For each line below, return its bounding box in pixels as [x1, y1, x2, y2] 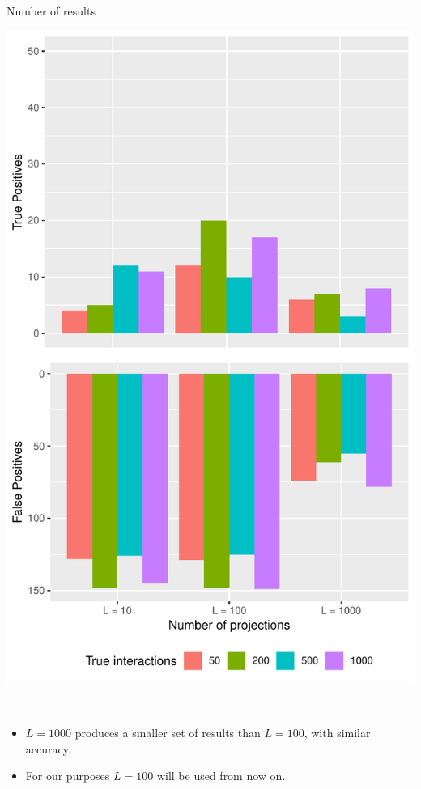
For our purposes [25, 767, 110, 784]
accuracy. [25, 740, 71, 757]
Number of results [6, 2, 96, 19]
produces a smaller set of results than [74, 724, 261, 741]
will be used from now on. [156, 767, 286, 784]
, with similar [304, 724, 371, 741]
